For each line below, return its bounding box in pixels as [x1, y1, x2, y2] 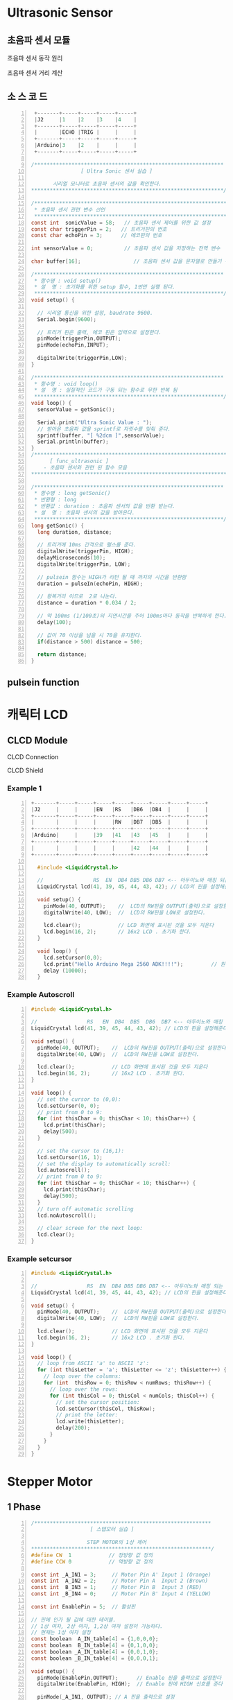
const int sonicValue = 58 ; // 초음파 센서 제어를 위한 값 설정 [31, 219, 212, 226]
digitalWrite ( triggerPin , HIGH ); [37, 548, 134, 555]
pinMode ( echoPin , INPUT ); [37, 342, 110, 349]
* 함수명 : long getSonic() [34, 490, 111, 497]
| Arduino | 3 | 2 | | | [34, 142, 137, 149]
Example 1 [7, 783, 42, 793]
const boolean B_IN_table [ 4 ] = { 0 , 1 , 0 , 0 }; [31, 1642, 159, 1649]
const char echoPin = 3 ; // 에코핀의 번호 [31, 232, 162, 239]
